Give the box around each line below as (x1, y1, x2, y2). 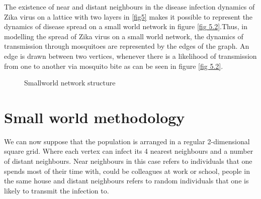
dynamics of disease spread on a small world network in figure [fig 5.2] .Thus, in (4, 21, 248, 32)
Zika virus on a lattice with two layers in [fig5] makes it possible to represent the (4, 11, 253, 22)
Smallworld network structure (24, 77, 116, 88)
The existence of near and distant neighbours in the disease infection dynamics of (4, 2, 255, 12)
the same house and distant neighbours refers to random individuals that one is (4, 175, 249, 186)
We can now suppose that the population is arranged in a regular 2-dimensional (4, 136, 250, 146)
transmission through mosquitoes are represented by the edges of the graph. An (4, 41, 249, 51)
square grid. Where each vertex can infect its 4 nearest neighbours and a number (4, 146, 253, 156)
